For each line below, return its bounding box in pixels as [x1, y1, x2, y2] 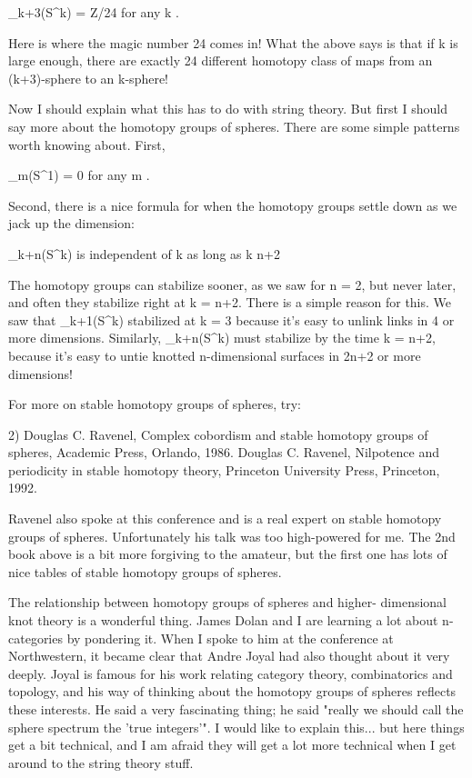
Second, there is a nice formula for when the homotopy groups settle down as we [8, 195, 457, 214]
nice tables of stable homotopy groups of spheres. [8, 562, 282, 581]
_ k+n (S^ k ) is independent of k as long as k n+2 [8, 244, 280, 263]
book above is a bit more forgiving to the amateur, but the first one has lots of [8, 544, 447, 564]
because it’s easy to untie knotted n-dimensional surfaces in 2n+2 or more [8, 345, 421, 364]
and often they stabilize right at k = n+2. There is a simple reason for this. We [8, 293, 452, 312]
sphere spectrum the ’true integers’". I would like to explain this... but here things [8, 717, 465, 736]
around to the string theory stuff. [8, 753, 194, 772]
